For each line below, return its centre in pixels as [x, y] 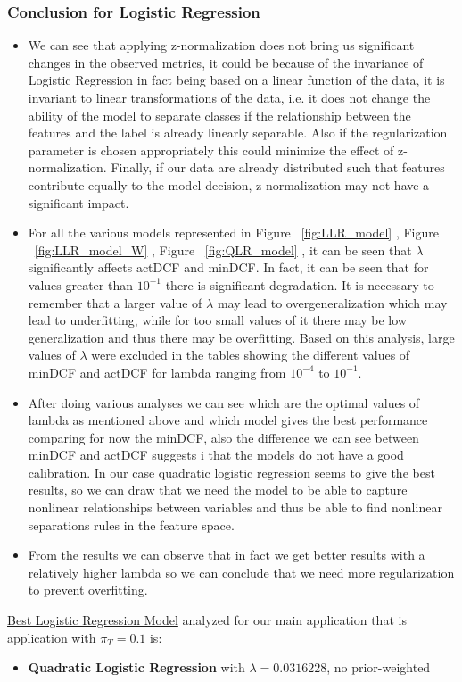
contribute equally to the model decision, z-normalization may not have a [229, 184]
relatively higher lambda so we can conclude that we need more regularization [241, 572]
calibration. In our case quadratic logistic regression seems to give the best [231, 472]
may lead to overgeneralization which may [332, 302]
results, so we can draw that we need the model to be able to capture [218, 490]
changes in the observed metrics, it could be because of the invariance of [226, 62]
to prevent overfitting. [88, 590]
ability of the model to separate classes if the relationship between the [219, 115]
